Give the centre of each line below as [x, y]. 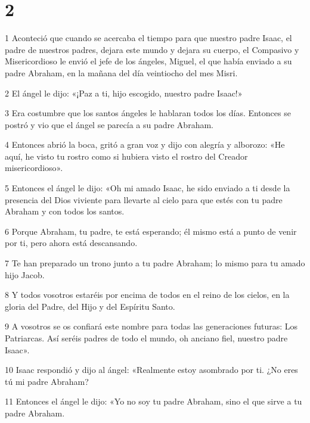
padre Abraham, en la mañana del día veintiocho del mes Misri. [121, 72]
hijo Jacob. [25, 274]
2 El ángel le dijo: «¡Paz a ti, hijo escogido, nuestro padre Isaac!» [124, 93]
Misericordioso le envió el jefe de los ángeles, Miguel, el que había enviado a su [148, 61]
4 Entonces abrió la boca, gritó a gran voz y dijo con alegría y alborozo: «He [145, 144]
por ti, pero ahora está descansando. [71, 243]
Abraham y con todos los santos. [65, 211]
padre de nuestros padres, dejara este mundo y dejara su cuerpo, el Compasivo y [152, 49]
